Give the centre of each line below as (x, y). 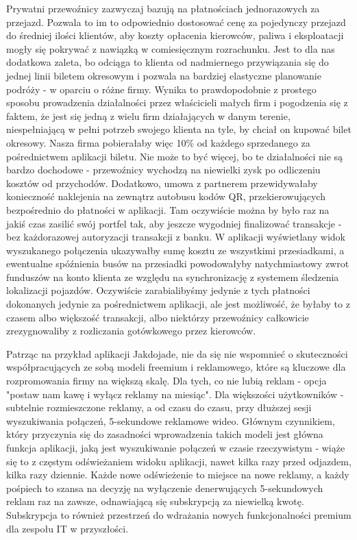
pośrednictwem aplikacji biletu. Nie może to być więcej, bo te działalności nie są (175, 156)
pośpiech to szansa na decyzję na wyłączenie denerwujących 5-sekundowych (165, 488)
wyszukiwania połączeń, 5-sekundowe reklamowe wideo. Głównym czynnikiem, (171, 420)
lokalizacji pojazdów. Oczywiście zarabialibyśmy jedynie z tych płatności (158, 290)
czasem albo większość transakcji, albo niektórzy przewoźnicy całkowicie (158, 317)
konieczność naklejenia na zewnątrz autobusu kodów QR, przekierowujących (166, 196)
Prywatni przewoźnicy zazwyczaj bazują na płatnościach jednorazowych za (163, 8)
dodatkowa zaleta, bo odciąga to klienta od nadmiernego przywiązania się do (168, 62)
